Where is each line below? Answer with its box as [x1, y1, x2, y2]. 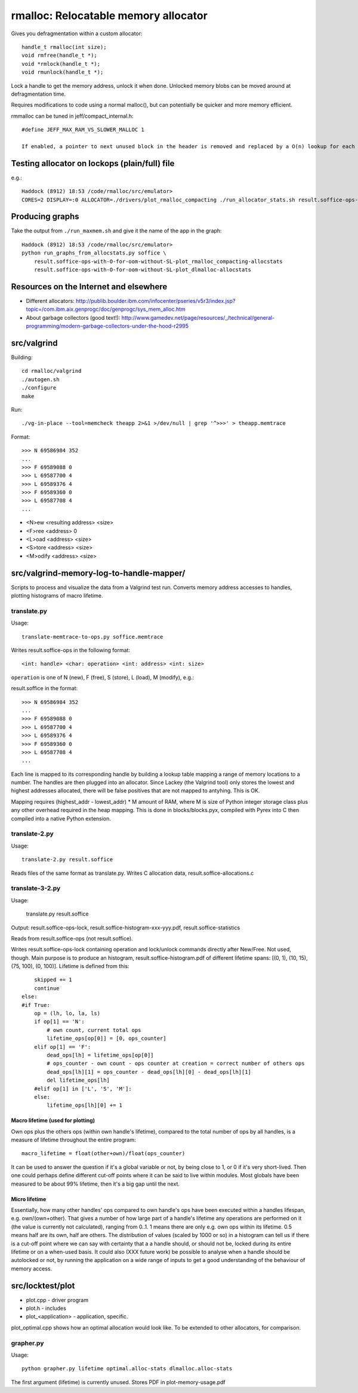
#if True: [21, 1002, 50, 1008]
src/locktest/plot [11, 1281, 75, 1291]
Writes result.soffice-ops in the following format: [11, 647, 131, 654]
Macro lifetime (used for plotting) [11, 1117, 95, 1124]
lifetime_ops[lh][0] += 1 [47, 1102, 122, 1109]
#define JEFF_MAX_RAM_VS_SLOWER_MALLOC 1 [21, 126, 144, 133]
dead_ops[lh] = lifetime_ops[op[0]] [47, 1052, 155, 1058]
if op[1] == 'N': [33, 1018, 85, 1025]
